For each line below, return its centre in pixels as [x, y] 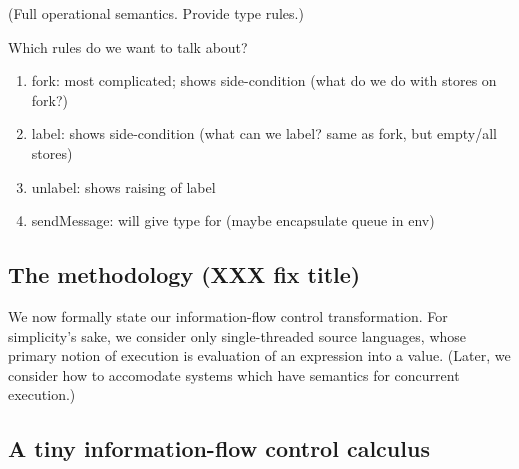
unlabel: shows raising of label [123, 186]
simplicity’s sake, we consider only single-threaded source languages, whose [237, 335]
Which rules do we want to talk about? [128, 46]
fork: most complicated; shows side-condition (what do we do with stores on [264, 80]
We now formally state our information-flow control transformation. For [228, 315]
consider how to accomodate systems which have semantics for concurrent [234, 374]
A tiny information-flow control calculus [219, 448]
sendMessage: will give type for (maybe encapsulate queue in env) [233, 220]
